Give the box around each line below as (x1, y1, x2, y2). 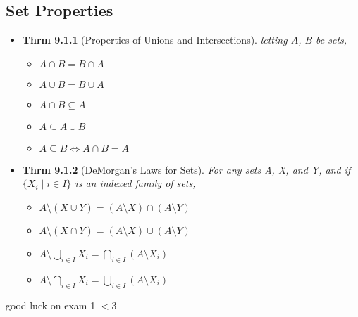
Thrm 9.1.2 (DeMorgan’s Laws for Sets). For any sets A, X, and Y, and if (22, 162, 351, 176)
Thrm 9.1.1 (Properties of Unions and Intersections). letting (22, 32, 288, 47)
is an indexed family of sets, (75, 176, 196, 190)
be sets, (316, 32, 347, 47)
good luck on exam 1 (6, 297, 96, 312)
